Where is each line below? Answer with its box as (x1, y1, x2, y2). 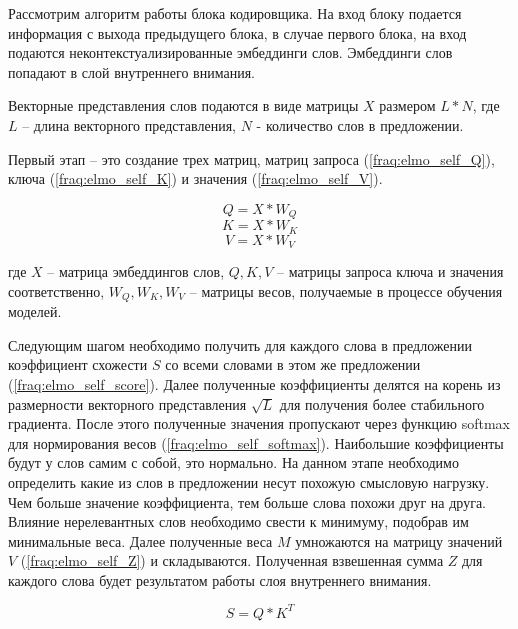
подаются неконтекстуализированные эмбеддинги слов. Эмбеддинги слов (8, 42, 453, 63)
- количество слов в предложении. (256, 114, 464, 135)
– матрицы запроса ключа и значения (276, 261, 504, 282)
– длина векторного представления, (22, 114, 236, 135)
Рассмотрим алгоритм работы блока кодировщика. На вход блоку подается (8, 3, 462, 23)
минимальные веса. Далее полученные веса (8, 530, 273, 551)
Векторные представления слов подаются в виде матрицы (8, 95, 359, 116)
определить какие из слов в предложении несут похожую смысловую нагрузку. (8, 471, 490, 492)
